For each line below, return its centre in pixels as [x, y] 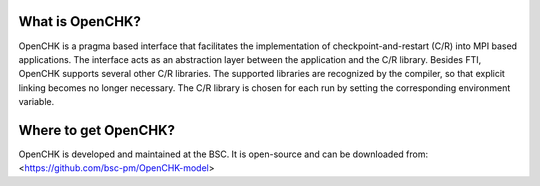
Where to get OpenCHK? [96, 130]
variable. [36, 102]
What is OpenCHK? [80, 21]
